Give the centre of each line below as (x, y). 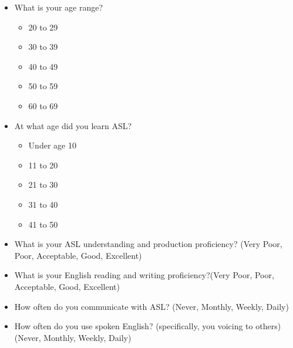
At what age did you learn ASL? (73, 125)
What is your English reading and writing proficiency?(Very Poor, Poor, (144, 275)
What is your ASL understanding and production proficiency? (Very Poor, (148, 244)
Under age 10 (52, 145)
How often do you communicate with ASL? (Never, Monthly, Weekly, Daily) (151, 306)
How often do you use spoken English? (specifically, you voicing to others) (148, 326)
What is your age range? (59, 7)
